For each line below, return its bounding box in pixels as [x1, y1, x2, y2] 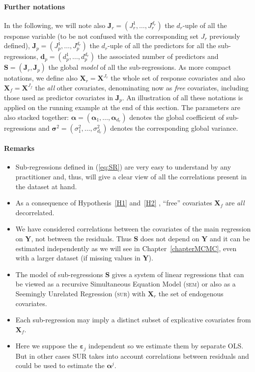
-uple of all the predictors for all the [108, 40, 216, 51]
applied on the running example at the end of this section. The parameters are [4, 102, 241, 113]
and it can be [210, 233, 250, 243]
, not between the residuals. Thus [31, 233, 132, 243]
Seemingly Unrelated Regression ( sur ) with [15, 288, 146, 298]
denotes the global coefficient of [129, 112, 224, 122]
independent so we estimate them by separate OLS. [88, 341, 244, 351]
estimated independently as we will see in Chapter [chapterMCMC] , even [15, 243, 237, 253]
